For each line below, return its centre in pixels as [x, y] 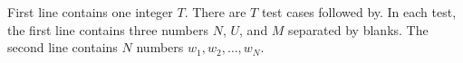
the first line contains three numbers [108, 29]
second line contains [63, 47]
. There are [215, 12]
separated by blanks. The [358, 29]
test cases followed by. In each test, [359, 12]
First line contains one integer [90, 12]
